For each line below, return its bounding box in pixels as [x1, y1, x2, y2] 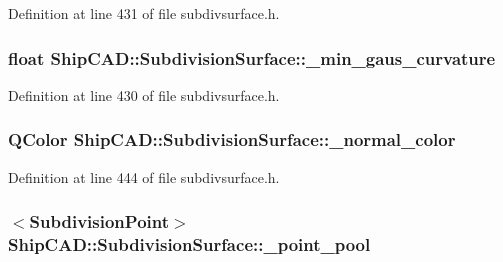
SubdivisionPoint [29, 209, 170, 234]
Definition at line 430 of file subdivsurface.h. [8, 84, 280, 105]
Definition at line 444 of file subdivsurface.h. [8, 166, 280, 187]
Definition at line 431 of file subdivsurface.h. [8, 3, 280, 23]
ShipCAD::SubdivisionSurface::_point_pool [8, 232, 371, 257]
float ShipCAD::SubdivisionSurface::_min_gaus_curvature [8, 45, 496, 70]
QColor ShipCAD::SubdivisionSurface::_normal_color [8, 127, 456, 152]
